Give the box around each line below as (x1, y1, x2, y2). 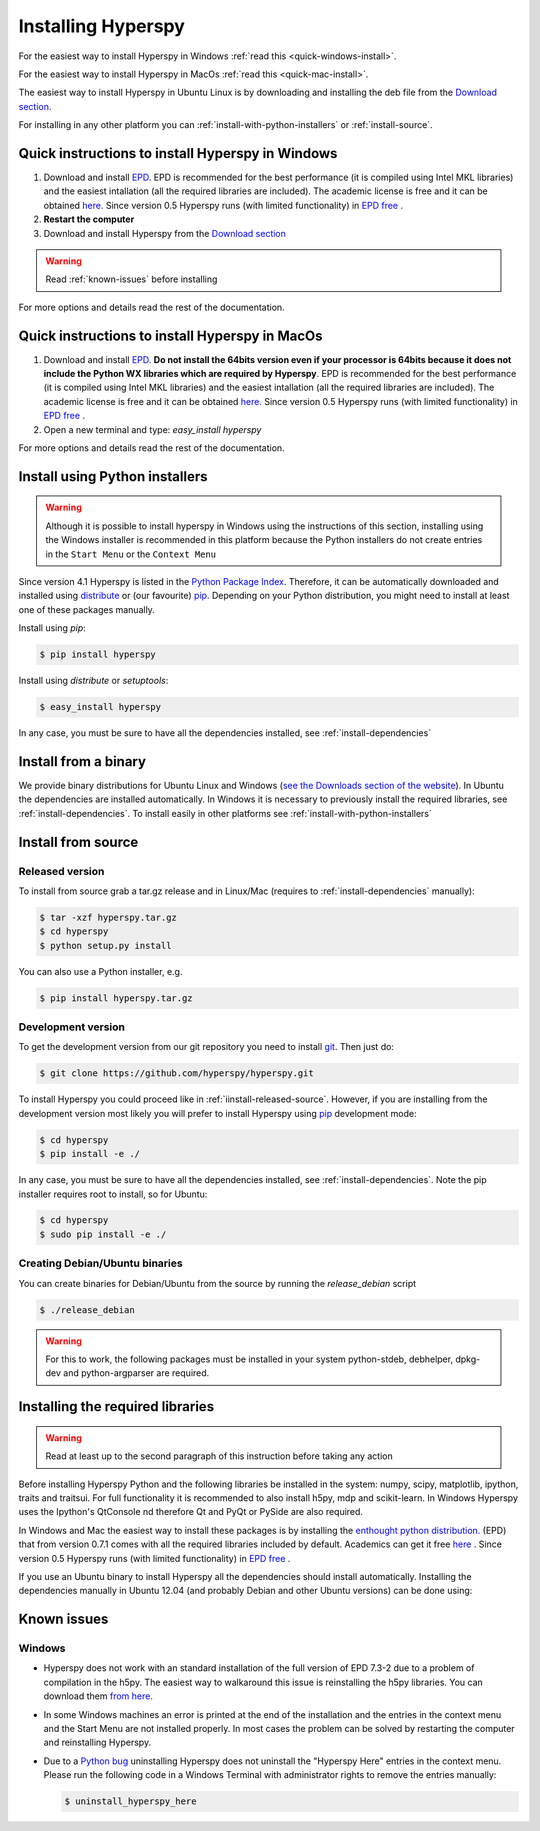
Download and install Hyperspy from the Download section (43, 227, 287, 239)
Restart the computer (43, 213, 135, 225)
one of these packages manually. (18, 603, 155, 615)
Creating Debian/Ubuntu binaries (18, 1256, 184, 1270)
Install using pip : (18, 622, 87, 634)
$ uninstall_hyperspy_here (64, 1796, 197, 1807)
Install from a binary (18, 753, 147, 770)
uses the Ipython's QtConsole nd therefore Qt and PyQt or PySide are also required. (18, 1506, 364, 1518)
